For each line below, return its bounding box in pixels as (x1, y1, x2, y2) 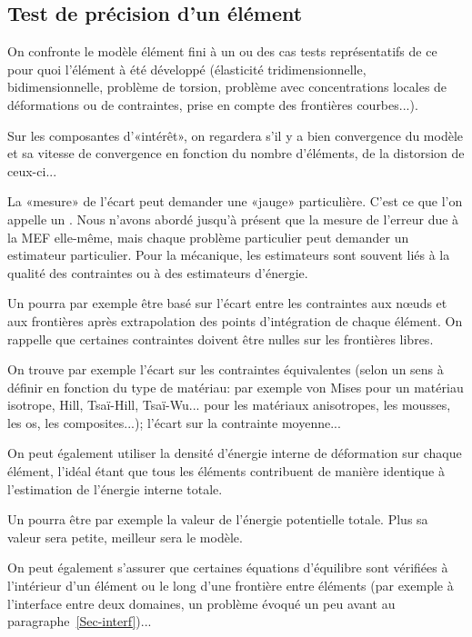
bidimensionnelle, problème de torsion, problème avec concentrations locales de (7, 77, 447, 96)
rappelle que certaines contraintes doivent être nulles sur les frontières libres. (7, 329, 434, 348)
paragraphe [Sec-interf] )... (7, 612, 152, 631)
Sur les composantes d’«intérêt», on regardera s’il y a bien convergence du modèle (7, 125, 464, 144)
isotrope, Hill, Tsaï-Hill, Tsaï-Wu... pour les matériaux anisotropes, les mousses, (7, 395, 451, 414)
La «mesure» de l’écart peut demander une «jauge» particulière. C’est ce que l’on (7, 192, 463, 211)
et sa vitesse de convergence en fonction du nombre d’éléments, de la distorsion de (7, 144, 465, 163)
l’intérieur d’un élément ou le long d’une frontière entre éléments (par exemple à (7, 576, 454, 595)
